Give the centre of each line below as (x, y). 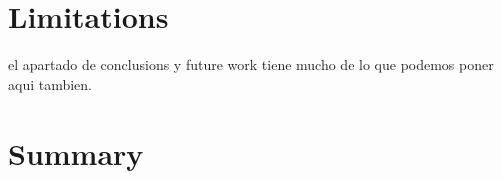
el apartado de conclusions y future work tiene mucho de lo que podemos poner (251, 64)
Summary (76, 152)
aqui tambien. (50, 83)
